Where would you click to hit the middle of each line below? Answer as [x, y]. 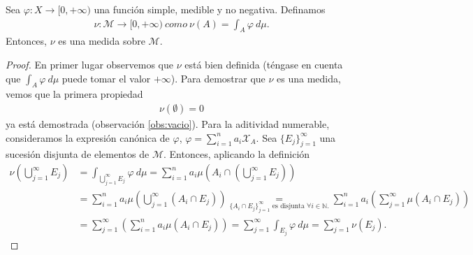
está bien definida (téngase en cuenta [264, 65]
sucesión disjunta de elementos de [78, 154]
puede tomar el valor [106, 78]
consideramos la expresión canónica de [88, 137]
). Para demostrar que [218, 78]
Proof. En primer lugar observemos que [90, 65]
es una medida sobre [102, 41]
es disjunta [288, 206]
